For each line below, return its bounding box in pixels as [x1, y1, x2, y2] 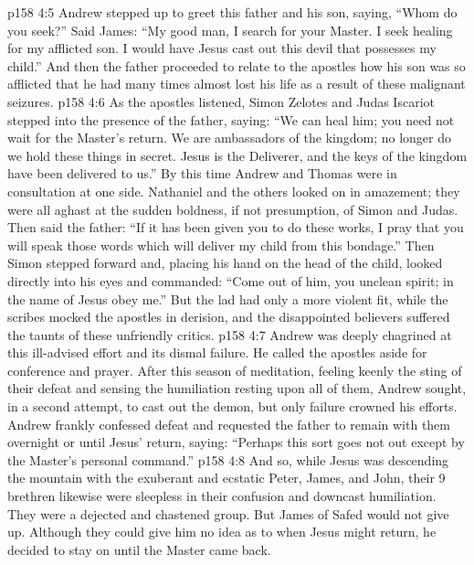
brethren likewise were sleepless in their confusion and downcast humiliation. [7, 486, 437, 506]
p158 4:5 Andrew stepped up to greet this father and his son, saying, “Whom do [7, 3, 458, 21]
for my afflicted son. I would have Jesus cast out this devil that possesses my [7, 38, 437, 58]
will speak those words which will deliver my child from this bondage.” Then [7, 235, 435, 254]
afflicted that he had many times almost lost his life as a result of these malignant [7, 74, 466, 93]
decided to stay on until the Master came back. [7, 539, 271, 559]
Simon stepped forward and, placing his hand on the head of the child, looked [7, 253, 443, 272]
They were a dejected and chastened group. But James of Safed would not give [7, 504, 449, 523]
